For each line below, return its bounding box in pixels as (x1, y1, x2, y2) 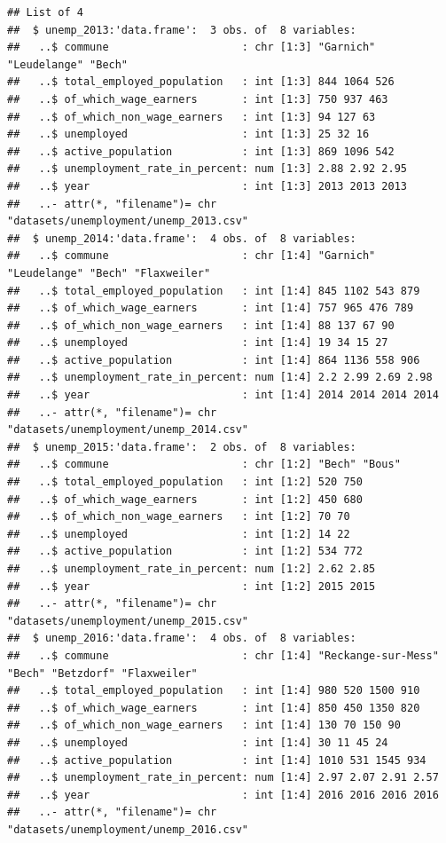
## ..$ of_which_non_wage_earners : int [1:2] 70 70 (7, 510, 350, 524)
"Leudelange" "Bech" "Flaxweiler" (7, 266, 211, 280)
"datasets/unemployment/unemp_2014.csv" (7, 423, 249, 437)
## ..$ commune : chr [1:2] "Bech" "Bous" (7, 458, 401, 471)
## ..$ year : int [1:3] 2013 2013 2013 (7, 179, 408, 193)
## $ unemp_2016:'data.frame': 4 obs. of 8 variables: (7, 632, 356, 645)
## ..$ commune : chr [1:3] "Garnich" (7, 41, 376, 54)
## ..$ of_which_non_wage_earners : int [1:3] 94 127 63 (7, 110, 376, 123)
